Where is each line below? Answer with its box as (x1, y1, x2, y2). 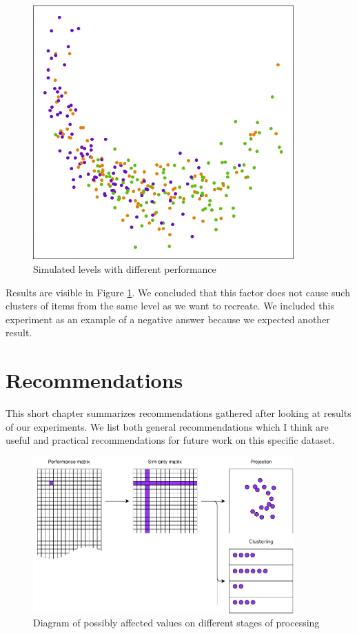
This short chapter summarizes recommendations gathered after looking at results (6, 406, 351, 420)
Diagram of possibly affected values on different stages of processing (33, 615, 320, 630)
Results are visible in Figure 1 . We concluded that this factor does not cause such (6, 285, 350, 299)
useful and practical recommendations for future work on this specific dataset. (6, 433, 335, 447)
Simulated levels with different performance (33, 262, 216, 276)
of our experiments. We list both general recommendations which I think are (6, 419, 329, 433)
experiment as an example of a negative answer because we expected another (6, 311, 330, 326)
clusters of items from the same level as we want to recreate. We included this (6, 298, 334, 313)
